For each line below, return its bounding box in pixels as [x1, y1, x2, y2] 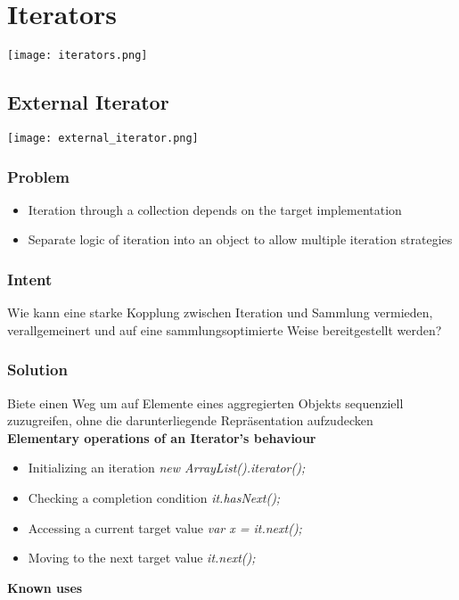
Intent [7, 267, 53, 290]
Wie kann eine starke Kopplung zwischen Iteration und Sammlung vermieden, [7, 303, 433, 322]
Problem [7, 165, 70, 187]
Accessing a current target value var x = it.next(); [28, 518, 302, 537]
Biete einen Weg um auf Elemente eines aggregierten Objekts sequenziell [7, 393, 404, 412]
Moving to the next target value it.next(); [28, 548, 256, 567]
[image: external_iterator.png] [7, 131, 199, 144]
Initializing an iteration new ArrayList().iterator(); [28, 458, 306, 477]
